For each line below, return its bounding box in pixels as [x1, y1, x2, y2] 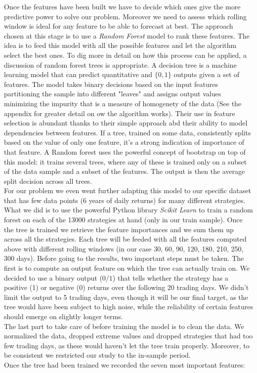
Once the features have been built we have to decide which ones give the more [4, 1, 241, 11]
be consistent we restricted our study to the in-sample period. [4, 350, 191, 360]
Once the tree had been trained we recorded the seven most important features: [4, 359, 245, 370]
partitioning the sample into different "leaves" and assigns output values [4, 88, 221, 99]
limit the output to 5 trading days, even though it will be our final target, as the [4, 291, 248, 302]
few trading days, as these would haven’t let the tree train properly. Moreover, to [4, 340, 250, 350]
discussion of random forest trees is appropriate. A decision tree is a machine [4, 59, 237, 70]
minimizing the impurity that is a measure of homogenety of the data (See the [4, 98, 242, 108]
